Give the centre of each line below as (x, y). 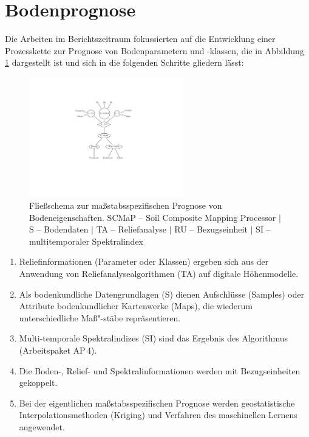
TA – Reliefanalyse (131, 229)
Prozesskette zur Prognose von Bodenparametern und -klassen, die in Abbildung (154, 50)
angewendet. (42, 426)
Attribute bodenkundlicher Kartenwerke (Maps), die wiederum (136, 306)
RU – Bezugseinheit (211, 229)
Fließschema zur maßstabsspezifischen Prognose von (126, 205)
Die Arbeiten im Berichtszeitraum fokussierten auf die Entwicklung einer (140, 39)
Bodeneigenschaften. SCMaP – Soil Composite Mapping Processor (153, 217)
